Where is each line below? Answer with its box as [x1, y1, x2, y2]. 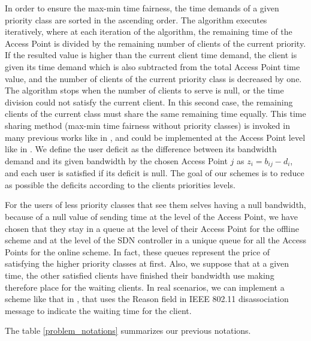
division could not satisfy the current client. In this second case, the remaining [5, 95, 293, 108]
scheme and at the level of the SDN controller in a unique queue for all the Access [5, 234, 306, 246]
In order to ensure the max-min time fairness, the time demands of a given [5, 2, 279, 14]
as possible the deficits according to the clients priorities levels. [5, 178, 235, 191]
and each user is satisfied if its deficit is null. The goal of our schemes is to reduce [5, 167, 304, 179]
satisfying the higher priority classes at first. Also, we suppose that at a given [5, 257, 289, 270]
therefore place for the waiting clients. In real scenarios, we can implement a [5, 280, 285, 293]
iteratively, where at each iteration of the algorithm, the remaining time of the [5, 25, 292, 38]
